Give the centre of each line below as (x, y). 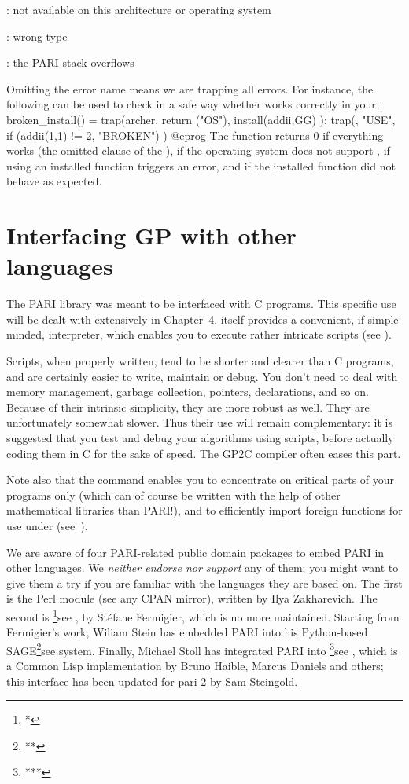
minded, (26, 334)
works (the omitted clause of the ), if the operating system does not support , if (198, 150)
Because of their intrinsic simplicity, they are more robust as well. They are (188, 407)
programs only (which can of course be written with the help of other (173, 495)
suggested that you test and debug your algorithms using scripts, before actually (200, 438)
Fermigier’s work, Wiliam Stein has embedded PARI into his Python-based (187, 632)
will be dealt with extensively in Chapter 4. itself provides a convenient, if (185, 319)
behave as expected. (54, 181)
